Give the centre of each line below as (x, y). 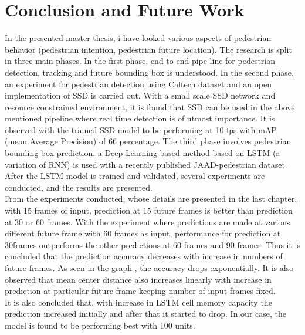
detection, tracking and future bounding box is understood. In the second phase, (149, 72)
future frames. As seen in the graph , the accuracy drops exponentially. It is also (149, 268)
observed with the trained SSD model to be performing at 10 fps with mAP (141, 129)
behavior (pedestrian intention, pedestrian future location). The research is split (148, 49)
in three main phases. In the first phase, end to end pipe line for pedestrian (140, 61)
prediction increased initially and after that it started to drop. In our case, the (146, 314)
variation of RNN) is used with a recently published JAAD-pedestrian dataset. (146, 164)
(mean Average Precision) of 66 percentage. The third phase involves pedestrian (148, 141)
